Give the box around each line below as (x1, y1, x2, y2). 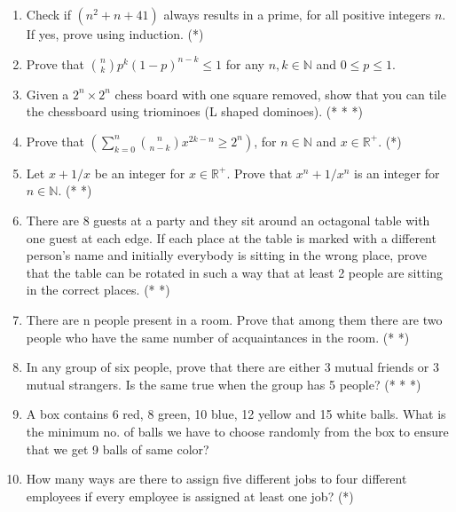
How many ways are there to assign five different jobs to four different (26, 469, 407, 488)
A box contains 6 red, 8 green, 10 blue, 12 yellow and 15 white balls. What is (26, 405, 446, 423)
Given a (26, 84, 69, 103)
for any (225, 54, 264, 73)
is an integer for (353, 163, 440, 182)
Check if (26, 5, 71, 23)
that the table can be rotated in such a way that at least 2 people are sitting (26, 263, 444, 281)
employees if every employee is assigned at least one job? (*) (26, 486, 354, 505)
